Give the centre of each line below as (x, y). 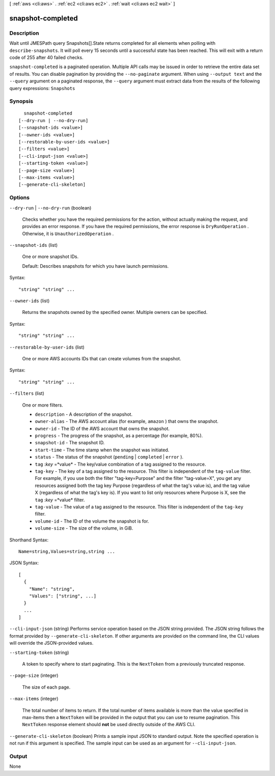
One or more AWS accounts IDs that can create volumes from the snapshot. (102, 358)
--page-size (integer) (34, 676)
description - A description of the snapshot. (84, 414)
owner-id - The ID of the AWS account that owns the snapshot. (102, 428)
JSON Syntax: (24, 563)
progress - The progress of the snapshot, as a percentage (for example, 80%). (119, 436)
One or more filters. (43, 405)
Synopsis (21, 101)
